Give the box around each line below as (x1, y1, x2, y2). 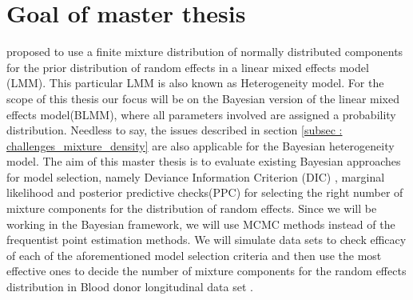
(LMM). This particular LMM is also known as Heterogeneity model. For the (6, 74, 384, 91)
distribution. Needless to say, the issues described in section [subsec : (6, 122, 343, 138)
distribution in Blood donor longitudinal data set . (6, 278, 253, 295)
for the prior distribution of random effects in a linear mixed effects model (6, 58, 369, 75)
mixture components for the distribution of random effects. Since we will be (6, 200, 377, 217)
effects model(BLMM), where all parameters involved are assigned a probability (6, 106, 396, 122)
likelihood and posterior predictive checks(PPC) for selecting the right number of (6, 184, 403, 201)
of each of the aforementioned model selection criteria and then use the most (6, 246, 382, 263)
